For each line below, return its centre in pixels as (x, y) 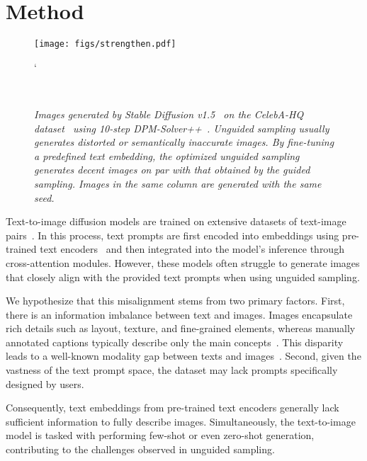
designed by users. (45, 383)
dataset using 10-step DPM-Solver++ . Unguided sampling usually (182, 128)
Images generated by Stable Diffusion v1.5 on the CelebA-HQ (169, 114)
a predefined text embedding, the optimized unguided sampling (167, 155)
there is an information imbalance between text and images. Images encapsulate (179, 314)
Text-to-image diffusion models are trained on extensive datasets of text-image (176, 221)
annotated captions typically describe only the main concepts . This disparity (175, 342)
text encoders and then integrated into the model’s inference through (192, 249)
